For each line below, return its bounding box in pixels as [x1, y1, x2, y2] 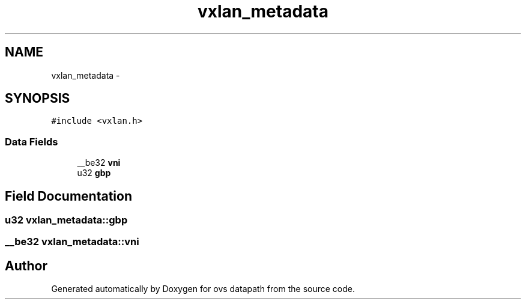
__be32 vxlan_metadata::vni [5, 236, 139, 248]
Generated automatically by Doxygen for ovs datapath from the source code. [51, 284, 355, 294]
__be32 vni [77, 157, 121, 168]
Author [5, 258, 47, 273]
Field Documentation [5, 188, 132, 204]
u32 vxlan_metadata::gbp [5, 214, 128, 226]
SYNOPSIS [5, 91, 70, 106]
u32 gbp [77, 168, 111, 178]
